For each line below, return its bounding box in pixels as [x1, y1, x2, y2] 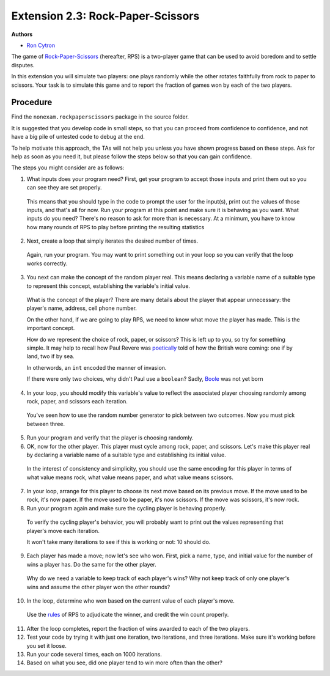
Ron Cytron [26, 42, 55, 49]
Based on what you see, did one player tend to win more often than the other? [26, 659, 223, 666]
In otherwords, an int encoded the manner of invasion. [26, 364, 167, 371]
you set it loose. [26, 642, 67, 649]
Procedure [11, 97, 53, 108]
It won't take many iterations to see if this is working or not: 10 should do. [26, 538, 211, 546]
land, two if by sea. [26, 353, 75, 360]
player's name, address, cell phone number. [26, 304, 137, 312]
